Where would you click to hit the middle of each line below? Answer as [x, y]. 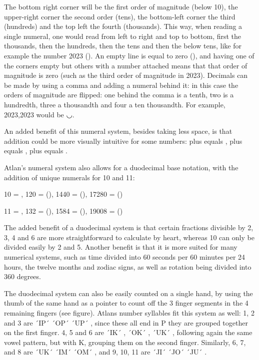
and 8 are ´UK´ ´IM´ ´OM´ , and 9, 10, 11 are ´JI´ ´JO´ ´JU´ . [105, 352]
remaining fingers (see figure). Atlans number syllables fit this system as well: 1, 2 [129, 313]
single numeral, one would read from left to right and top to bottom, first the [123, 36]
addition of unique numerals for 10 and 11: [69, 177]
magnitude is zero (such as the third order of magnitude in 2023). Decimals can [126, 75]
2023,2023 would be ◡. [39, 114]
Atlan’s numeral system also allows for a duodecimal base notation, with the [121, 167]
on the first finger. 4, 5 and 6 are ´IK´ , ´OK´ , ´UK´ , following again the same [128, 332]
